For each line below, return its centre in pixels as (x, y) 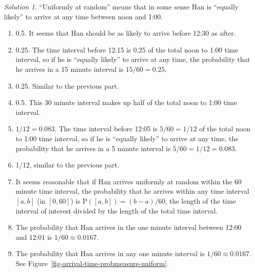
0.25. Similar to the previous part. (67, 85)
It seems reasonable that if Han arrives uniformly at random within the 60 (128, 181)
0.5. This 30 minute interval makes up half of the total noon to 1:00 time (126, 102)
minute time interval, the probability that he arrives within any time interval (132, 191)
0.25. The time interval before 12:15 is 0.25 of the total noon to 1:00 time (127, 49)
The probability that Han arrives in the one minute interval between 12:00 (128, 227)
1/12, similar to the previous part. (67, 165)
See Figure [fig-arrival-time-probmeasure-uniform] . (92, 263)
